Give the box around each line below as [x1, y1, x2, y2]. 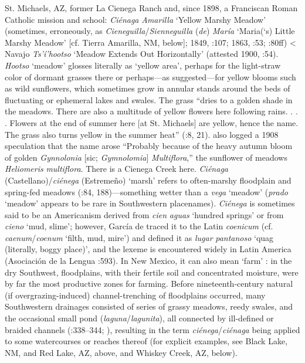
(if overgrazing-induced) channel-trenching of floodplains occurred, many [5, 289, 266, 301]
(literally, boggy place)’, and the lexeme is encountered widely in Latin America [5, 243, 292, 255]
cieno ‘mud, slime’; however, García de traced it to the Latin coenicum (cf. [5, 220, 273, 232]
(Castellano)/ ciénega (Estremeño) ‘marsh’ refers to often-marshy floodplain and [5, 174, 292, 186]
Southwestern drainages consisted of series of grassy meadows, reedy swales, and [5, 300, 293, 313]
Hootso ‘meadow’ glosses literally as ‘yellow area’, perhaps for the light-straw [5, 59, 281, 71]
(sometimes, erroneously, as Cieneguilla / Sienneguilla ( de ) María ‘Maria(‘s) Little [5, 25, 295, 37]
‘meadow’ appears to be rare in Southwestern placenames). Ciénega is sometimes [5, 197, 295, 209]
